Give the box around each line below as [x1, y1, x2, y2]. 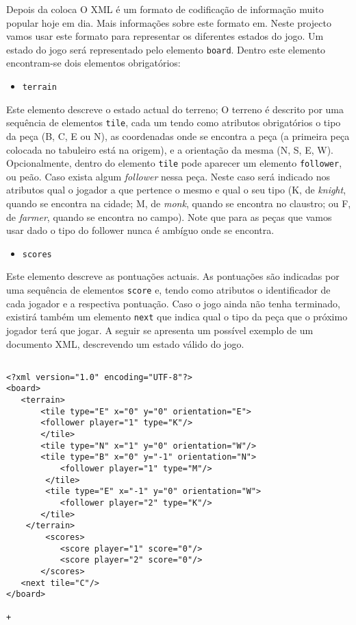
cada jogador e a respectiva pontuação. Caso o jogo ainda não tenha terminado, [6, 296, 340, 310]
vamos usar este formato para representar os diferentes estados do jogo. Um [6, 29, 324, 43]
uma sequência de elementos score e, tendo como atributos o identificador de [6, 283, 331, 296]
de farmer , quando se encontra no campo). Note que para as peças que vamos [6, 209, 332, 224]
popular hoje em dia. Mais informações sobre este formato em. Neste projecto [6, 15, 331, 30]
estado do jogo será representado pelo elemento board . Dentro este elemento [6, 42, 326, 56]
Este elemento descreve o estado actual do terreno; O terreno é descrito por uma [6, 102, 344, 116]
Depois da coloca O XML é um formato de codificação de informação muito [6, 2, 324, 16]
